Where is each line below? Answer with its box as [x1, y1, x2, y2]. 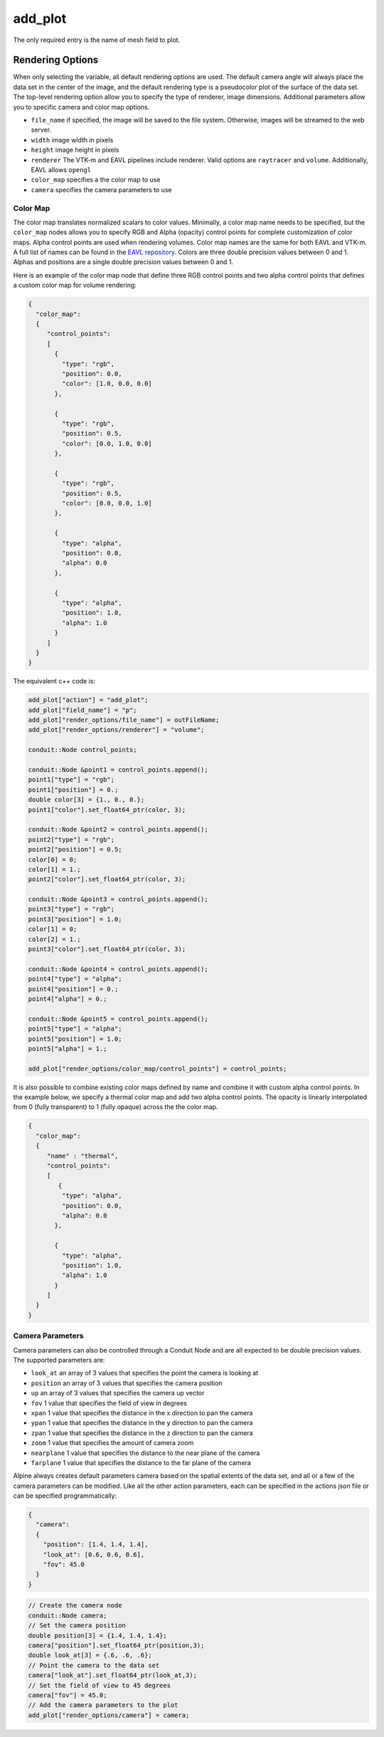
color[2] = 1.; [28, 935, 81, 943]
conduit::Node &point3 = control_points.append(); [28, 896, 209, 903]
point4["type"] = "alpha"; [28, 975, 122, 983]
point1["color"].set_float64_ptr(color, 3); [28, 805, 186, 814]
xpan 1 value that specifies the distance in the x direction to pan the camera [31, 1408, 253, 1417]
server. [31, 125, 52, 135]
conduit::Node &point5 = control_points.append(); [28, 1014, 209, 1023]
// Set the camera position [28, 1622, 126, 1630]
